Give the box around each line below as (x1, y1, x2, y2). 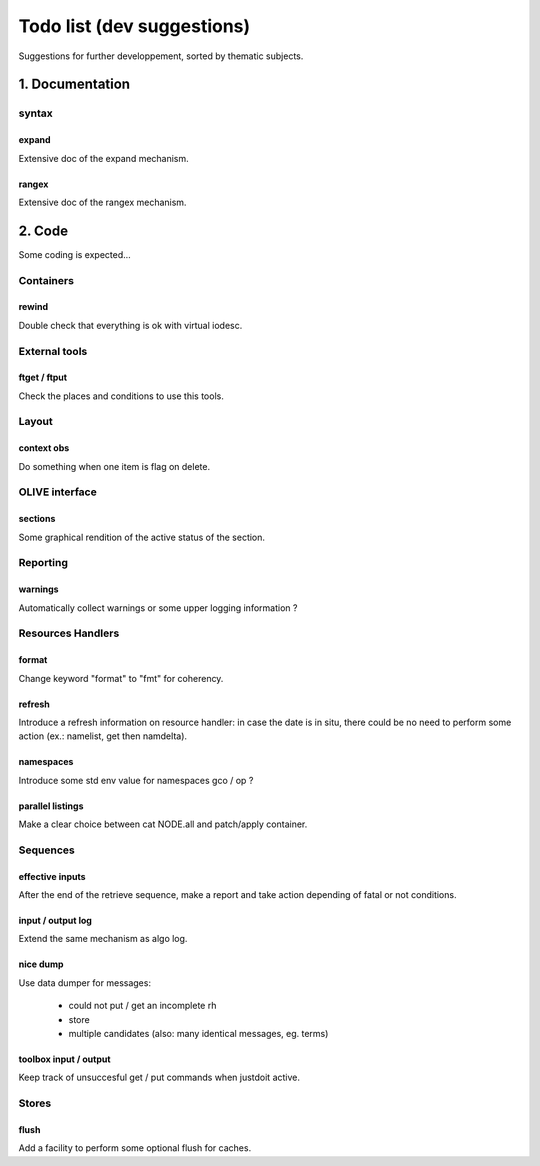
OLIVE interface (18, 485, 97, 499)
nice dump (18, 958, 64, 970)
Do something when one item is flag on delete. (18, 460, 210, 472)
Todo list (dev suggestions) (18, 15, 251, 37)
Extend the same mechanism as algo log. (18, 933, 188, 945)
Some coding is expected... (18, 248, 132, 260)
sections (18, 513, 56, 525)
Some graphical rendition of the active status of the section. (18, 531, 265, 543)
